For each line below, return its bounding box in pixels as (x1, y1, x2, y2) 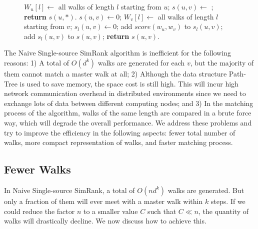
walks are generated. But (167, 184, 244, 195)
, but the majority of (190, 57, 254, 67)
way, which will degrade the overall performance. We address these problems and (4, 117, 252, 127)
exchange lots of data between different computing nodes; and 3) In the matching (4, 97, 253, 108)
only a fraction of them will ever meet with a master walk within (4, 195, 203, 206)
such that (147, 205, 176, 216)
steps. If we (210, 195, 245, 206)
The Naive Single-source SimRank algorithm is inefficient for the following (4, 47, 231, 58)
